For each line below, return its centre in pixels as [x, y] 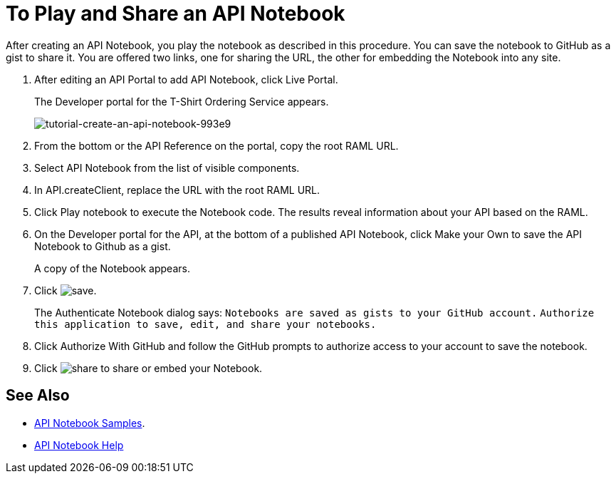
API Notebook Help [79, 445]
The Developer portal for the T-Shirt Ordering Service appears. [182, 101]
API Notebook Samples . [90, 423]
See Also [38, 396]
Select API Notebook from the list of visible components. [167, 168]
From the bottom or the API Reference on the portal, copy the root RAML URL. [216, 145]
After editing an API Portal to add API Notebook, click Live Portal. [186, 79]
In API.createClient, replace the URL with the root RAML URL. [177, 190]
